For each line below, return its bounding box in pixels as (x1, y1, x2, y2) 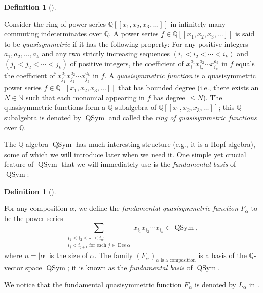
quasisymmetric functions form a (4, 102, 106, 113)
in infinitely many (170, 18, 226, 29)
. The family (94, 250, 133, 261)
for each (89, 243, 107, 248)
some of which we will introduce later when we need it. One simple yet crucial (4, 149, 246, 159)
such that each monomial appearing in (26, 92, 145, 102)
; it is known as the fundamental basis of (67, 262, 193, 272)
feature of (4, 159, 34, 169)
